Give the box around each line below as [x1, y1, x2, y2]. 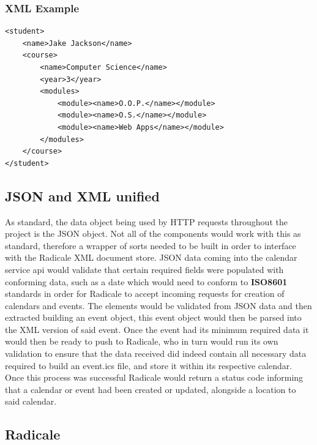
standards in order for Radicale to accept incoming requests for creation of [5, 287, 285, 300]
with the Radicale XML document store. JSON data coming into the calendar [5, 251, 297, 264]
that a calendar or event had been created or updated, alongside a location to [5, 383, 296, 395]
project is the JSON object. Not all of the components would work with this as [5, 227, 301, 240]
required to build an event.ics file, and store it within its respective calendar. [5, 359, 293, 372]
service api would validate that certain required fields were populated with [5, 263, 284, 275]
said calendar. [5, 395, 57, 408]
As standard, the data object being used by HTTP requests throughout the [5, 215, 288, 228]
